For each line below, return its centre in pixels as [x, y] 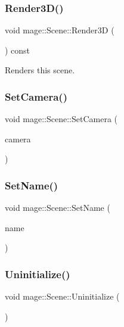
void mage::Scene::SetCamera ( [61, 119]
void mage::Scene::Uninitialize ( [62, 296]
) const [18, 50]
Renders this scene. [40, 70]
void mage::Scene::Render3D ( [60, 30]
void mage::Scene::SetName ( [58, 208]
